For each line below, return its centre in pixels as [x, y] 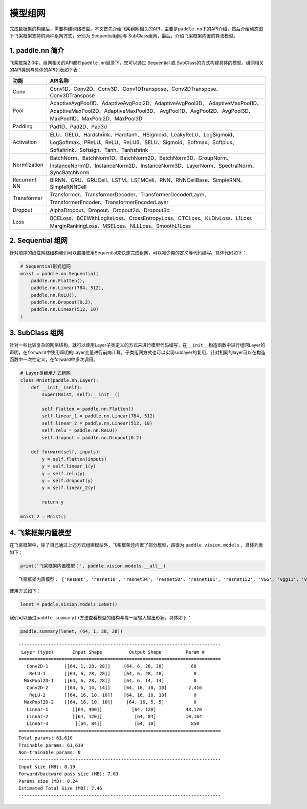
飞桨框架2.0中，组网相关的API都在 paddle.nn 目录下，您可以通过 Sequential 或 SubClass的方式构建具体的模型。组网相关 [137, 63]
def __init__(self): [57, 387]
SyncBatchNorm [70, 172]
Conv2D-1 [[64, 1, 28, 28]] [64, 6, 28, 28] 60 [112, 666]
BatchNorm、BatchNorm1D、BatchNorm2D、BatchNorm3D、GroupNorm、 [141, 158]
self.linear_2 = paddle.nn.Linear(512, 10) [97, 423]
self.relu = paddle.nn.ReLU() [80, 430]
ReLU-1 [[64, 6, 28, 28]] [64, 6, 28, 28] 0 [113, 673]
